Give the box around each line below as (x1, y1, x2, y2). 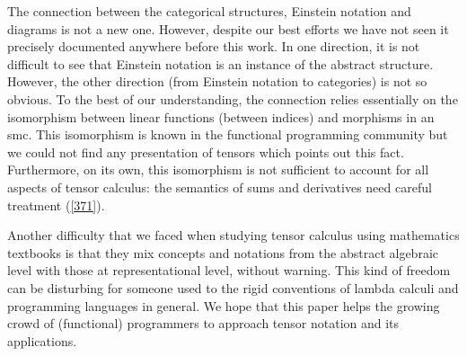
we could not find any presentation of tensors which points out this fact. (7, 142, 404, 161)
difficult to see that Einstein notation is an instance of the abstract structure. (7, 54, 434, 73)
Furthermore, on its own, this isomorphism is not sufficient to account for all (7, 160, 429, 179)
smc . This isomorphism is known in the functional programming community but (7, 125, 448, 144)
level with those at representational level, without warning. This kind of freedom (7, 261, 451, 280)
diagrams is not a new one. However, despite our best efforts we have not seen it (7, 19, 449, 38)
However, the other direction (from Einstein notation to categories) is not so (7, 72, 427, 91)
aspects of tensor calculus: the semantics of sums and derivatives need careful (7, 177, 432, 196)
